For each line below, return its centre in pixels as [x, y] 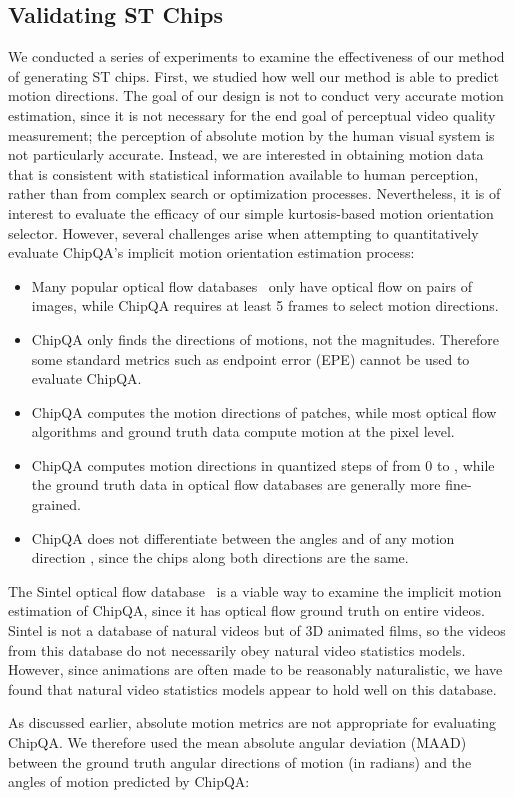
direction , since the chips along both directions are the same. [220, 557]
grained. [56, 504]
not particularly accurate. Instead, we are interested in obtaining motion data [246, 154]
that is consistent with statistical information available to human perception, [243, 173]
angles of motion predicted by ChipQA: [129, 781]
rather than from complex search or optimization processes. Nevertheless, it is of [254, 193]
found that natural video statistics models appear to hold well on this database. [252, 688]
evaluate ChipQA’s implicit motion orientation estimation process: [211, 252]
